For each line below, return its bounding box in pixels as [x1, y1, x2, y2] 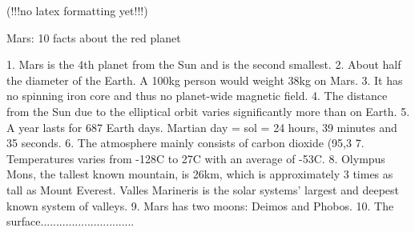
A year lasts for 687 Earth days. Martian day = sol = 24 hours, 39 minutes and [6, 118, 397, 135]
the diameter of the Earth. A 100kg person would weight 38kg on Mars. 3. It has [6, 71, 403, 88]
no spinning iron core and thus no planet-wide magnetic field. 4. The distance [6, 87, 388, 104]
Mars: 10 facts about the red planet [6, 29, 181, 46]
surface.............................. [6, 213, 135, 230]
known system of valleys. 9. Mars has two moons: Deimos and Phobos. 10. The [6, 197, 394, 214]
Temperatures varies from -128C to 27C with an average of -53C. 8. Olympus [6, 150, 385, 166]
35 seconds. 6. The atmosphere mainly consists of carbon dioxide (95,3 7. [6, 134, 365, 151]
